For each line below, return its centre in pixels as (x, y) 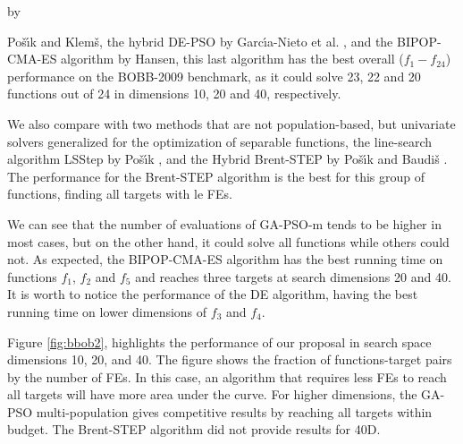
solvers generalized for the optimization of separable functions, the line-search (220, 141)
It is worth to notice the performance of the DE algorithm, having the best (213, 294)
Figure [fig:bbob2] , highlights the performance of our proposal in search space (219, 342)
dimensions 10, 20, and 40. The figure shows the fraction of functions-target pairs (230, 359)
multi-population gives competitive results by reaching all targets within (234, 411)
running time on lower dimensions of (107, 311)
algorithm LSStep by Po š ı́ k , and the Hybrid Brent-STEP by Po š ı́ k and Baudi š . (227, 159)
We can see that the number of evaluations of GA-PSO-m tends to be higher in (224, 223)
